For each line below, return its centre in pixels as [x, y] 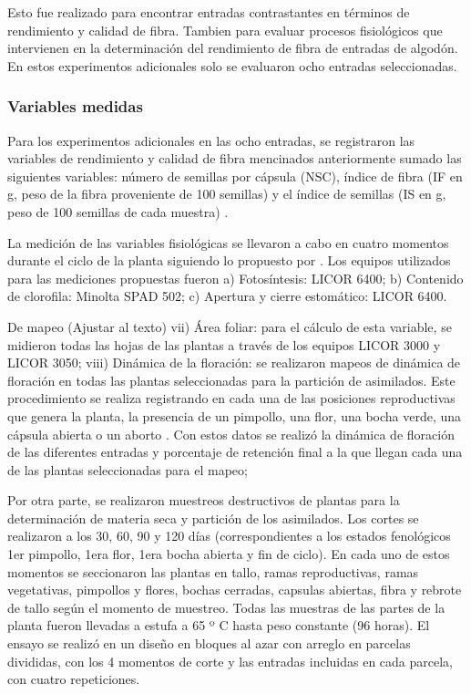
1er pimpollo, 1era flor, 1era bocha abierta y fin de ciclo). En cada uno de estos [229, 554]
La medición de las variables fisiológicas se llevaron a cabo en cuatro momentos [228, 242]
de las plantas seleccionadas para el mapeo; [128, 469]
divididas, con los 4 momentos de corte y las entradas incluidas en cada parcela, [230, 661]
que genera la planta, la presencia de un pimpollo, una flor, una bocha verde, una [235, 415]
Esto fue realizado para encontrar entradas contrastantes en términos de [209, 12]
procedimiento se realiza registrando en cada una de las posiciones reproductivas [231, 398]
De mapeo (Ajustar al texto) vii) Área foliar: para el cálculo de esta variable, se [230, 326]
